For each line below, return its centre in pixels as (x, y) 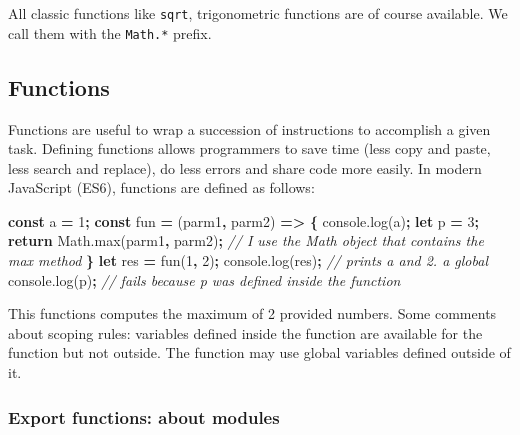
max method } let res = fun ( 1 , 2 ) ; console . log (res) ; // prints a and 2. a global (248, 260)
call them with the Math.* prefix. (110, 32)
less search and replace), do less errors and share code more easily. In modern (245, 167)
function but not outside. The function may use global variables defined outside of (259, 352)
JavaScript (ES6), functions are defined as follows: (161, 187)
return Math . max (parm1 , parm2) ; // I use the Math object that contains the (246, 240)
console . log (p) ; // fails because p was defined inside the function (204, 279)
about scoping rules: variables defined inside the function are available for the (245, 332)
